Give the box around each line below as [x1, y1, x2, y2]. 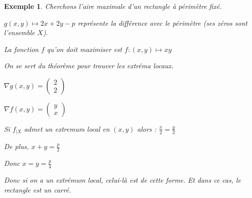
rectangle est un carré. [4, 184, 71, 195]
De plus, [4, 141, 29, 151]
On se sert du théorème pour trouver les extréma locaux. [4, 60, 174, 71]
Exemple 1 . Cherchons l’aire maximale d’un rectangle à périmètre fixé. [4, 1, 222, 11]
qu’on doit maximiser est [47, 44, 122, 54]
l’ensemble [4, 27, 35, 38]
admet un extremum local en [24, 123, 110, 134]
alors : [137, 123, 156, 134]
